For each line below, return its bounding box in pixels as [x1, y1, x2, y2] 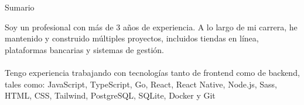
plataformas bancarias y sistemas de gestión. [5, 43, 164, 55]
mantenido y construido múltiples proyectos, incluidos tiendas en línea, [5, 32, 259, 44]
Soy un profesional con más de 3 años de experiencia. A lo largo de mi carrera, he [5, 20, 298, 33]
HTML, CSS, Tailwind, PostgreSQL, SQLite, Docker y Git [5, 89, 216, 101]
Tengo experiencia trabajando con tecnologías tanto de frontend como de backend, [5, 66, 300, 78]
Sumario [5, 1, 35, 13]
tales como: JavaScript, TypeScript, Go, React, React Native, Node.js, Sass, [5, 78, 277, 90]
